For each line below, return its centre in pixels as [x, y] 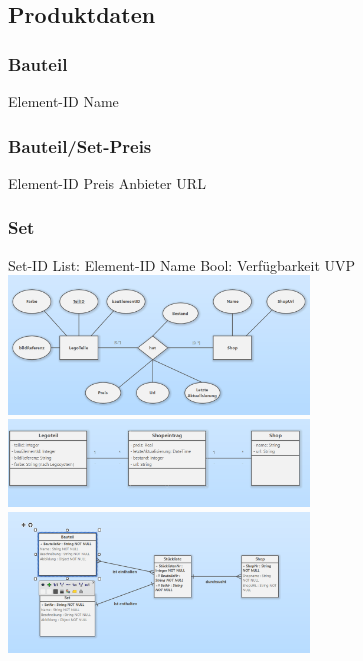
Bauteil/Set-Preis [80, 145]
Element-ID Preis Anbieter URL [107, 182]
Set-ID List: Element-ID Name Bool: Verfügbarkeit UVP [182, 264]
